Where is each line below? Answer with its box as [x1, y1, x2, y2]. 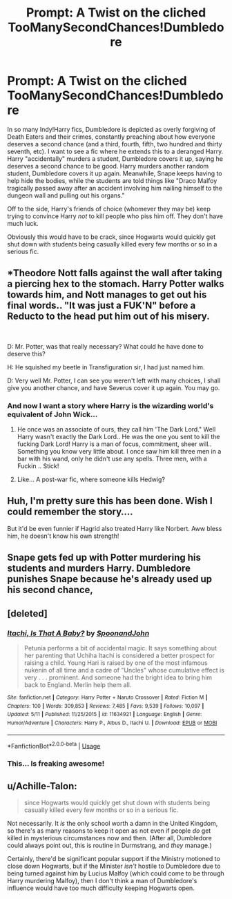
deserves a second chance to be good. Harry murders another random [7, 162, 209, 170]
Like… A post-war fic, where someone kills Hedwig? [17, 475, 166, 484]
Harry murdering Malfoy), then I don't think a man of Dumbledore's [7, 876, 197, 884]
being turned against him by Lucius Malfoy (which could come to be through [7, 869, 224, 878]
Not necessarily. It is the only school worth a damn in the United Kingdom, [7, 819, 218, 827]
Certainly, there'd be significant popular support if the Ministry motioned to [7, 854, 221, 862]
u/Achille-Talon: [7, 780, 77, 792]
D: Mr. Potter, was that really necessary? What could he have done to [7, 342, 204, 350]
